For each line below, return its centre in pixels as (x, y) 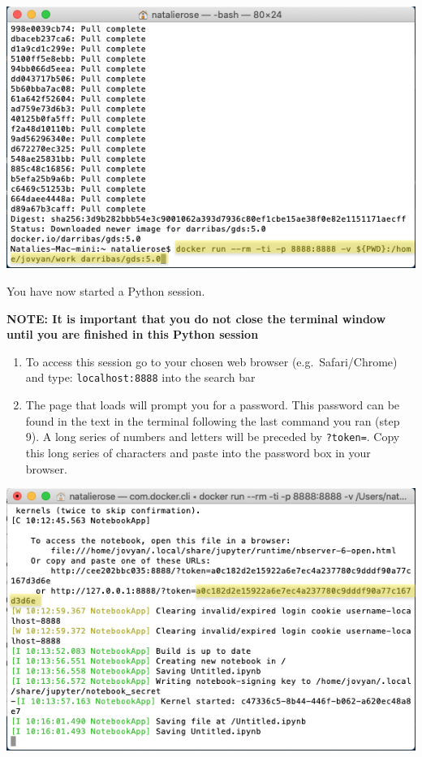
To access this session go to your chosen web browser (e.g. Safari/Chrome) (211, 361)
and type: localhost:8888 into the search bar (140, 377)
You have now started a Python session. (106, 291)
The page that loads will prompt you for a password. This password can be (213, 405)
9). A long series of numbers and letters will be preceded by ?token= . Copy (213, 437)
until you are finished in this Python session (133, 334)
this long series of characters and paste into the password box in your (198, 452)
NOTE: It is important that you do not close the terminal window (196, 318)
